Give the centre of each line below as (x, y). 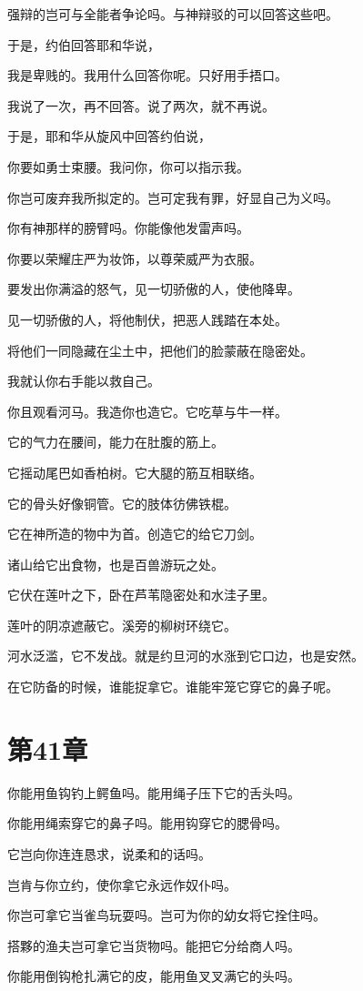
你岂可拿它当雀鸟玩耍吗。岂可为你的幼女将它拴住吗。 (166, 915)
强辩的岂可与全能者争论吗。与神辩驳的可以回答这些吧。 (173, 14)
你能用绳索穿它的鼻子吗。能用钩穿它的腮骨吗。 (147, 823)
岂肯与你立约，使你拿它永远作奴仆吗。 (122, 884)
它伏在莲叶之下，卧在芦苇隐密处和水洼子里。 (141, 595)
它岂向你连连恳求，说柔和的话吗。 (109, 853)
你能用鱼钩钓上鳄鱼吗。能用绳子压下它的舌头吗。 (154, 792)
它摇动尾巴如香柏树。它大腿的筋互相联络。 (135, 472)
